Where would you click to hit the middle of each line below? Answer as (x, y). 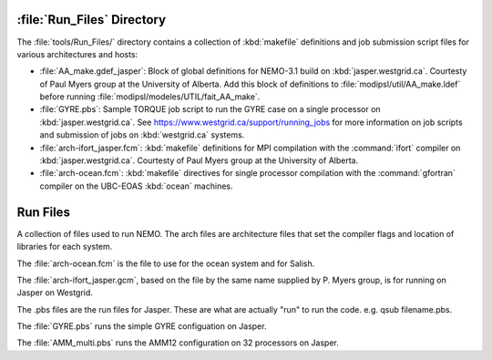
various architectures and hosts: (77, 54)
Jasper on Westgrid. (55, 293)
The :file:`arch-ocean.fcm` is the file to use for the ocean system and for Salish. (166, 263)
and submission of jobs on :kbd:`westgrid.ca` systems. (142, 135)
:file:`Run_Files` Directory (92, 20)
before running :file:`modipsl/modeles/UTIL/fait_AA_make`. (150, 97)
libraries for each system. (65, 247)
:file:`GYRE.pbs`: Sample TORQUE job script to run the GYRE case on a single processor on (210, 109)
